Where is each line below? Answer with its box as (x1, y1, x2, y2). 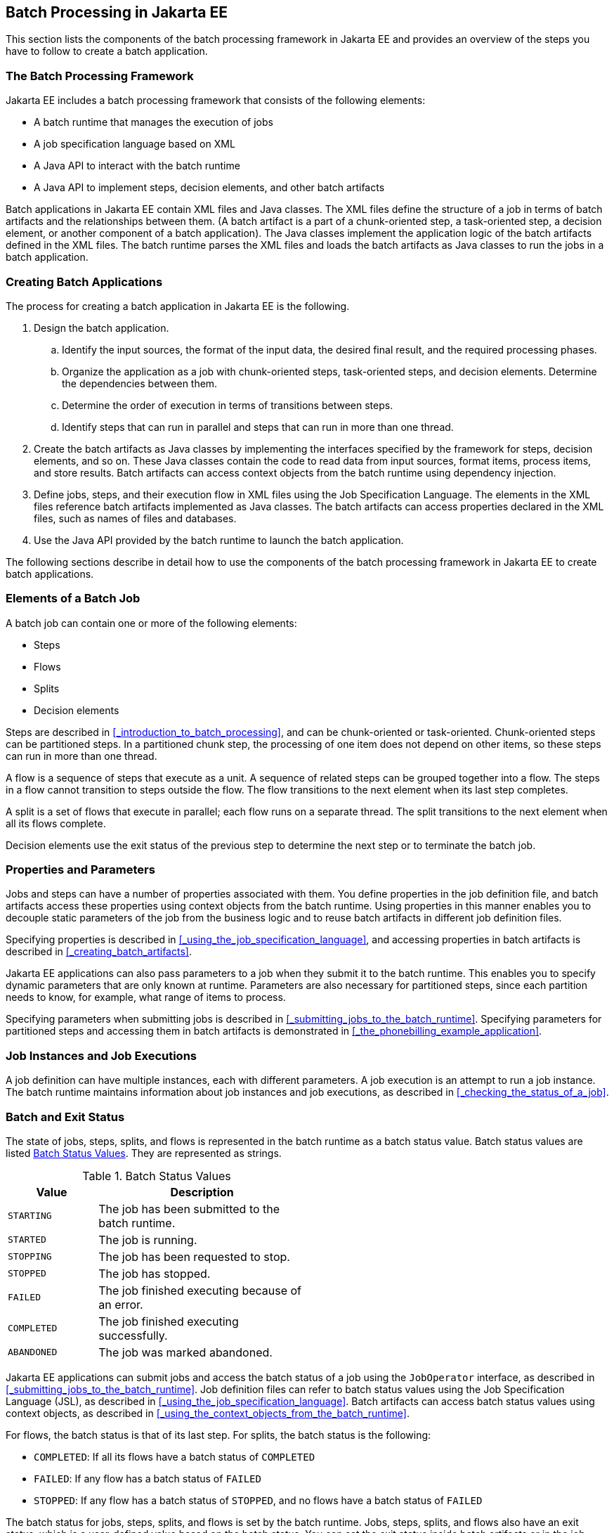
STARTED (8, 1234, 46, 1246)
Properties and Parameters (6, 862, 155, 877)
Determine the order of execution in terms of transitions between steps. (62, 399, 393, 411)
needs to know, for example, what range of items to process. (6, 991, 286, 1004)
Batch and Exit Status (6, 1109, 125, 1124)
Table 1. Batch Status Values (82, 1168, 231, 1183)
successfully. (98, 1328, 168, 1343)
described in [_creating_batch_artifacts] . (6, 945, 192, 958)
